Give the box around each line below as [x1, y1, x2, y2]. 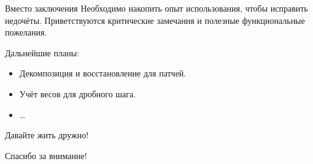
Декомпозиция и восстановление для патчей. [19, 67, 187, 80]
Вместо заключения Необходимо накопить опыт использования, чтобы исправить [5, 2, 308, 14]
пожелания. [5, 26, 47, 39]
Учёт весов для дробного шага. [19, 87, 136, 100]
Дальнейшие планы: [5, 46, 80, 59]
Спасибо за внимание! [5, 149, 87, 162]
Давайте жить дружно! [5, 129, 89, 141]
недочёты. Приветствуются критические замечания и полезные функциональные [5, 13, 305, 26]
